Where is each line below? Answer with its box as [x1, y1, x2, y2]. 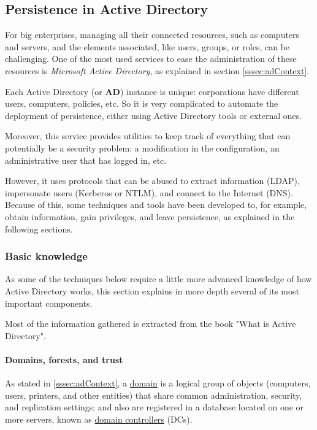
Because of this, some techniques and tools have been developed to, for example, [5, 198, 307, 211]
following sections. [5, 222, 73, 235]
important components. [5, 296, 93, 309]
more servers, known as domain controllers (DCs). [5, 412, 193, 425]
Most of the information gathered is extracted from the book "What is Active [5, 317, 296, 330]
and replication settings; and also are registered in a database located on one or [5, 401, 304, 413]
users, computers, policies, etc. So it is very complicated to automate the [5, 97, 278, 110]
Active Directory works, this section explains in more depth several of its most [5, 284, 299, 297]
